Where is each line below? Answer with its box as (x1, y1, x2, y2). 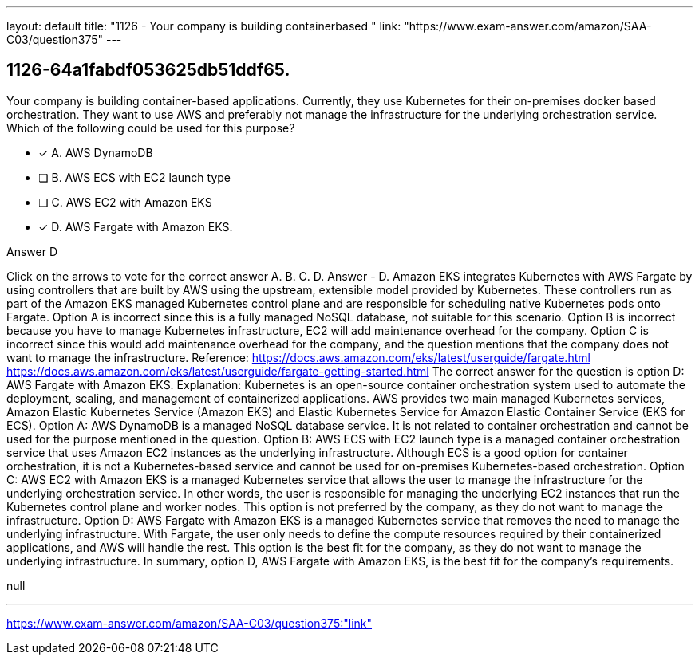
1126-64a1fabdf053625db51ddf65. (6, 60, 290, 81)
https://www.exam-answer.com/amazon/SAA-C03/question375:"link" (6, 616, 373, 630)
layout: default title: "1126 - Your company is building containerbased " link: (6, 19, 401, 33)
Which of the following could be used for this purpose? (6, 120, 295, 135)
